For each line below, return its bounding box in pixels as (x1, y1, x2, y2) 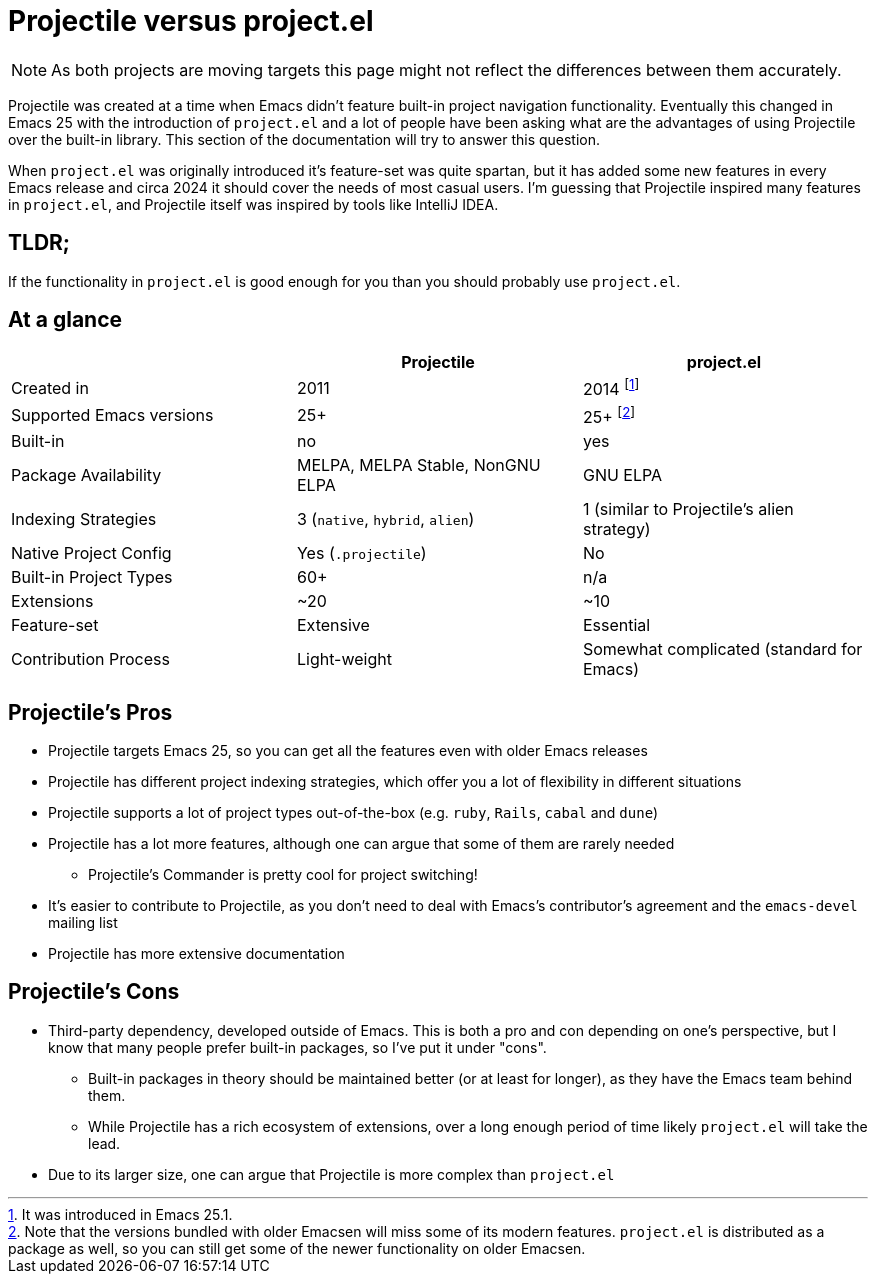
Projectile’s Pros (8, 699, 173, 725)
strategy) (582, 519, 651, 540)
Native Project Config (11, 543, 172, 564)
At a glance (8, 307, 123, 333)
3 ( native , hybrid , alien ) (296, 509, 475, 530)
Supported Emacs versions (11, 405, 214, 426)
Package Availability (11, 465, 162, 486)
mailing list (48, 913, 118, 931)
